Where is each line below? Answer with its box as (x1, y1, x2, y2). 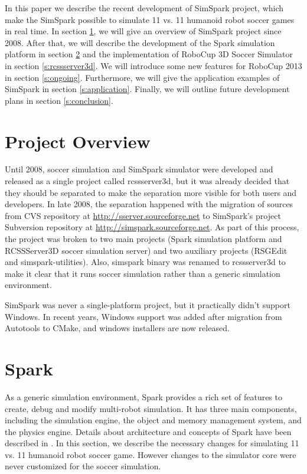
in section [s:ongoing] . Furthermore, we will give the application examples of (5, 71, 280, 83)
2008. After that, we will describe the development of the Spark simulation (5, 36, 275, 48)
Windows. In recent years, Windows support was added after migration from (5, 310, 282, 322)
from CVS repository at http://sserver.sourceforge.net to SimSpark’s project (5, 209, 281, 221)
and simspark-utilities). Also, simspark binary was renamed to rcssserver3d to (5, 256, 286, 268)
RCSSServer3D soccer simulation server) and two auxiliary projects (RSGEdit (5, 244, 288, 256)
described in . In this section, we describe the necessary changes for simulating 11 (5, 437, 299, 449)
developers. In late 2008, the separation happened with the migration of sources (5, 198, 293, 210)
